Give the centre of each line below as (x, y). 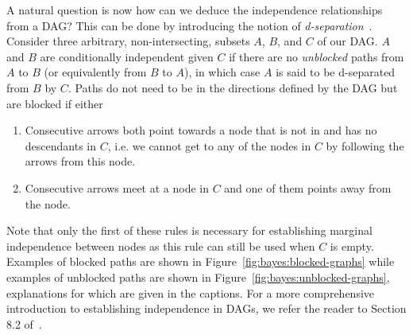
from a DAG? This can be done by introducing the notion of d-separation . (189, 25)
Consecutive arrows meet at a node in (117, 187)
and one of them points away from (308, 187)
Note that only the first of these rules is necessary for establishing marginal (189, 230)
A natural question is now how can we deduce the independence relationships (195, 10)
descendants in (61, 145)
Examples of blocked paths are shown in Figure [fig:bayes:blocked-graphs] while (201, 261)
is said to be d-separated (336, 72)
